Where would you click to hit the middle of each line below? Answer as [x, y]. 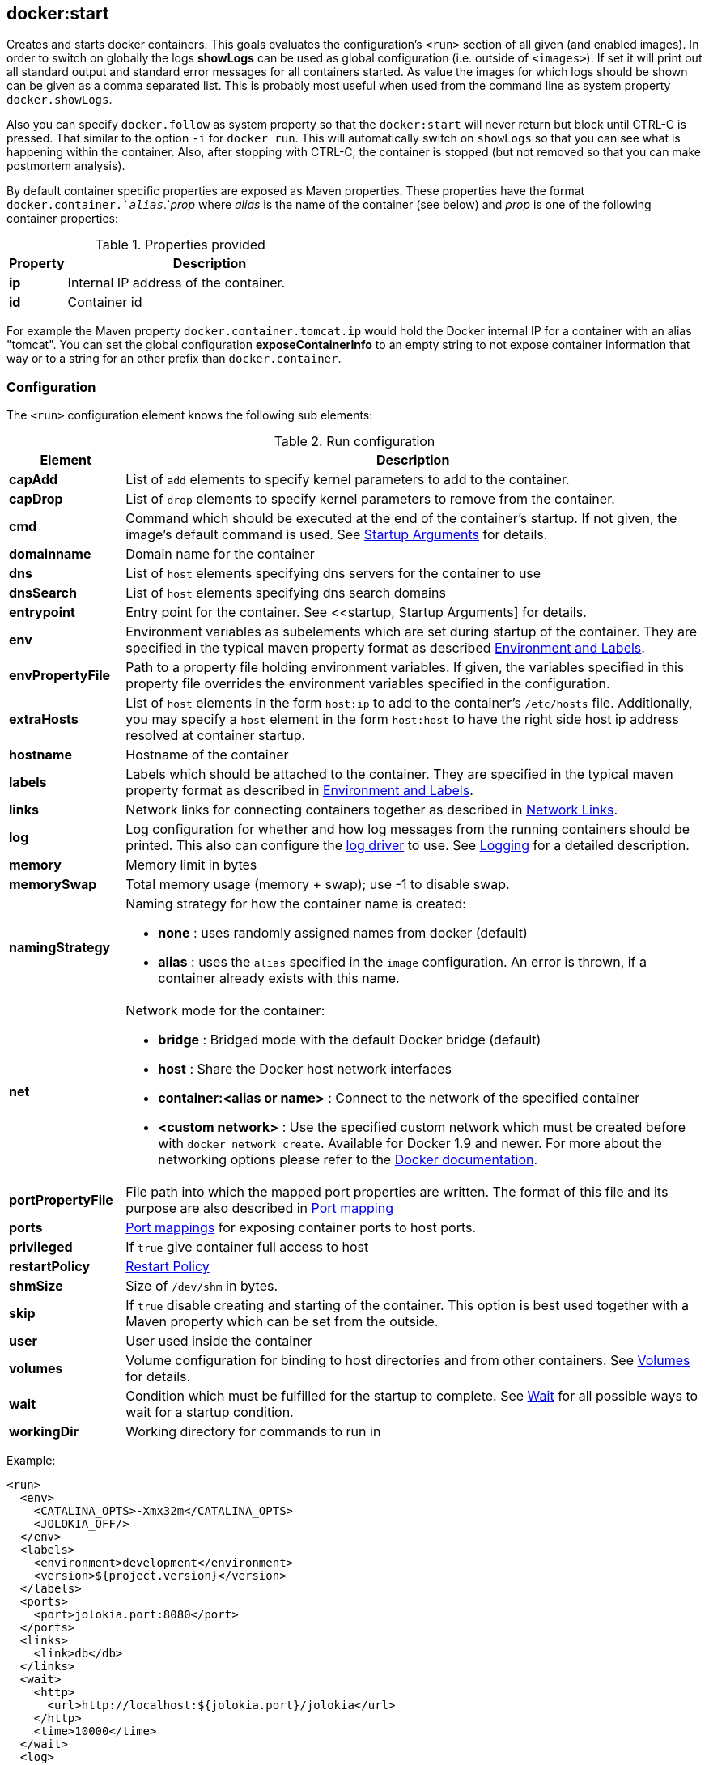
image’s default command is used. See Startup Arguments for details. [337, 535]
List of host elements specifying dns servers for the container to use [333, 574]
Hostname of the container [207, 755]
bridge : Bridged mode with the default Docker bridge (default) [350, 1040]
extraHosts [44, 719]
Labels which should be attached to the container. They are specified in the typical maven [399, 774]
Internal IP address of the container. [176, 283]
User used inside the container [219, 1341]
